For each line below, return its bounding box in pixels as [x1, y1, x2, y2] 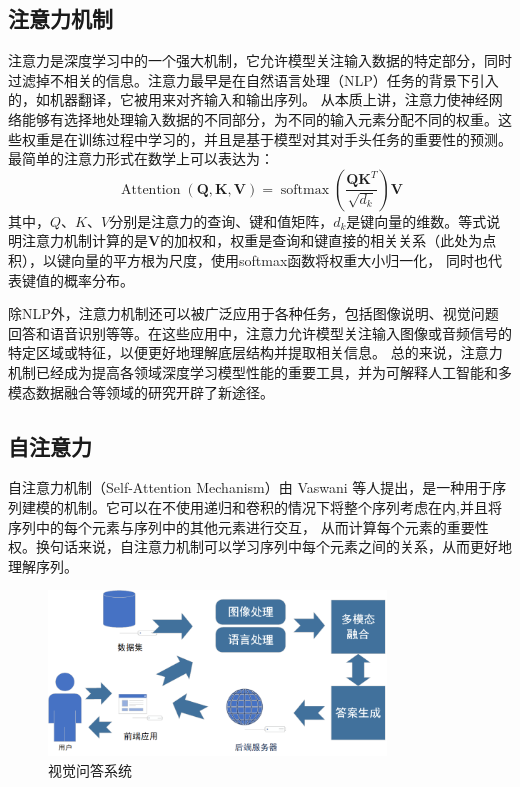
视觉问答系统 [48, 759, 132, 780]
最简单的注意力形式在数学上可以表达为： [8, 148, 274, 169]
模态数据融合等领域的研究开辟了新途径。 [8, 381, 274, 402]
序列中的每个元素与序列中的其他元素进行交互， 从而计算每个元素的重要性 [8, 516, 489, 537]
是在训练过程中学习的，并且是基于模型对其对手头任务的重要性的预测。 [49, 128, 512, 149]
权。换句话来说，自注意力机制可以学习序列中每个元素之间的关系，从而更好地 [8, 536, 512, 557]
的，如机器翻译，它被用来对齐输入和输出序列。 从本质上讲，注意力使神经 [8, 89, 489, 110]
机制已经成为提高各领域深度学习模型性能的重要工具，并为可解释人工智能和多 [8, 361, 512, 382]
